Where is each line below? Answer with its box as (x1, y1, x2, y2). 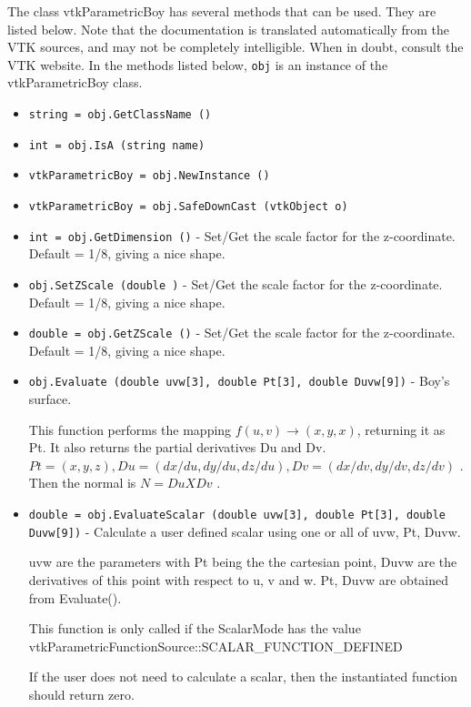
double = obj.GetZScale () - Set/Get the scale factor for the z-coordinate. (28, 323, 456, 342)
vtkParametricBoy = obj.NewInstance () (28, 169, 270, 183)
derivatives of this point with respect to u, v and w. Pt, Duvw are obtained (28, 570, 448, 589)
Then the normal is (28, 473, 136, 492)
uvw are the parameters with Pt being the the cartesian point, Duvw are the (28, 552, 457, 571)
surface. (28, 389, 72, 409)
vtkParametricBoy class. (7, 73, 143, 92)
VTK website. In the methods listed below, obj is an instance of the (7, 55, 388, 74)
